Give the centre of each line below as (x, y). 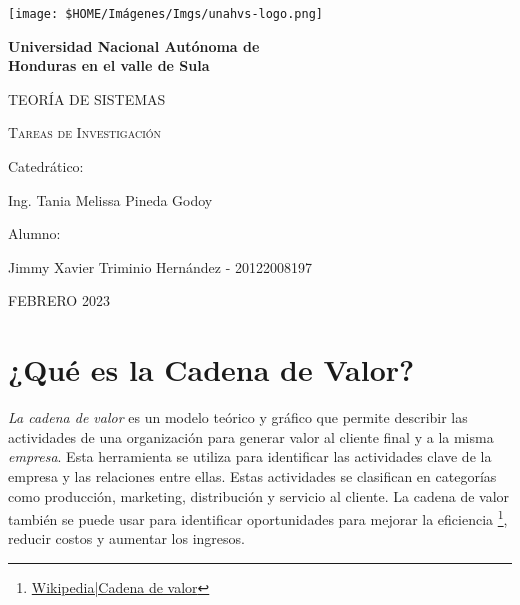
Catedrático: (46, 166)
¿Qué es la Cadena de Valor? (211, 369)
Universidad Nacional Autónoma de (134, 45)
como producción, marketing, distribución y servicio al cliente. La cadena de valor (259, 495)
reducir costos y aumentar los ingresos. (126, 538)
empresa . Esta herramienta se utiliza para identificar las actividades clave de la (250, 456)
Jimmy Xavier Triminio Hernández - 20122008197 (160, 266)
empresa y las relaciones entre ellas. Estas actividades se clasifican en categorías (252, 475)
